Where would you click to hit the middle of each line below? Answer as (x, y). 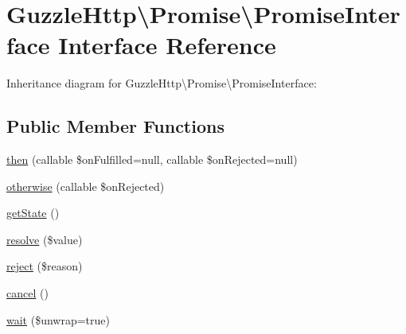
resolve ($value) (45, 239)
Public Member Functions (115, 126)
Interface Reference (167, 45)
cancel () (27, 293)
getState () (33, 213)
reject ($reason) (45, 266)
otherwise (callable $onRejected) (86, 186)
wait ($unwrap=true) (58, 319)
